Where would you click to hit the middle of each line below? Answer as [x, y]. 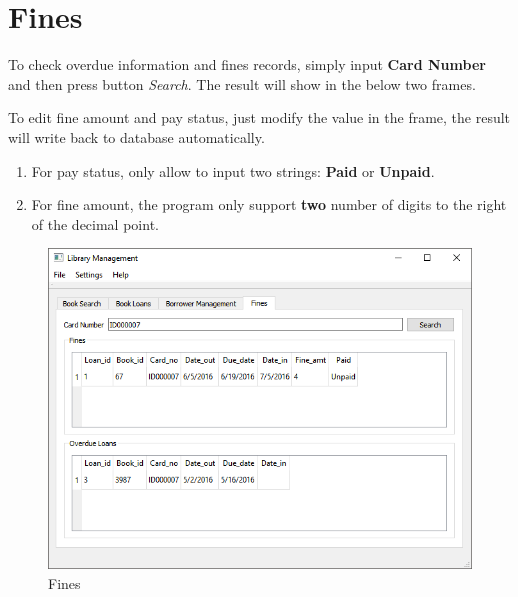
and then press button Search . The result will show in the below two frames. [242, 83]
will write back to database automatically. [136, 136]
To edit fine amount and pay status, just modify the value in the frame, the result [259, 117]
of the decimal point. [95, 223]
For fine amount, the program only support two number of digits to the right [269, 204]
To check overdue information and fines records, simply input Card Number [247, 64]
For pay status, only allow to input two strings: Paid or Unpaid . [233, 170]
